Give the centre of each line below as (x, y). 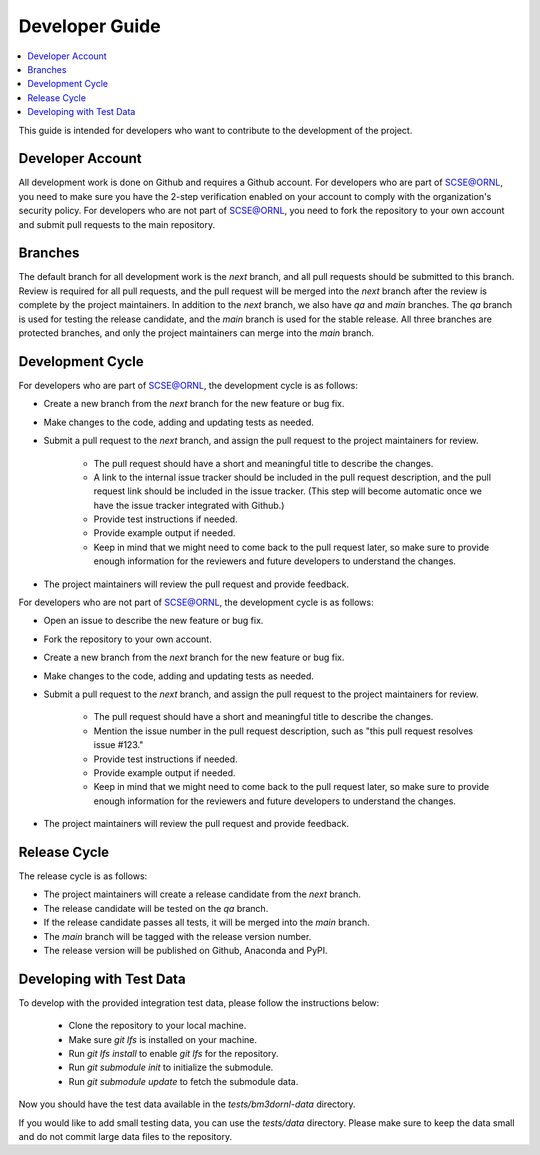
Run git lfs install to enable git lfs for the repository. (173, 1054)
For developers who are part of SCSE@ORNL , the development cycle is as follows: (188, 385)
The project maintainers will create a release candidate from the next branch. (202, 894)
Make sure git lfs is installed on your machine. (163, 1039)
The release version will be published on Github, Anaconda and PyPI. (186, 950)
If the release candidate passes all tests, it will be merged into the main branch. (206, 922)
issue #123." (118, 745)
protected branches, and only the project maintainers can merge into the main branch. (196, 333)
